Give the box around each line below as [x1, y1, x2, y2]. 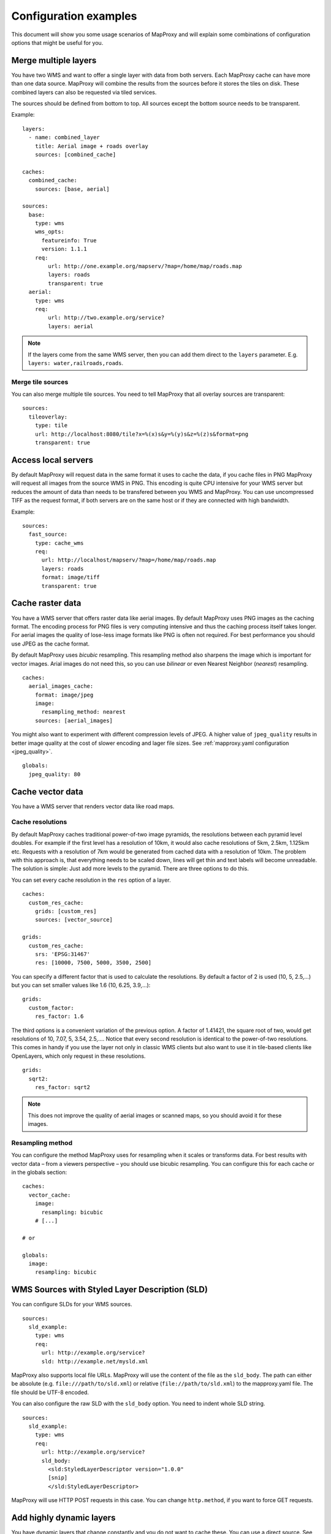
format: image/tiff [41, 574, 101, 581]
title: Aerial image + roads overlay [34, 142, 148, 150]
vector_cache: [28, 1191, 71, 1198]
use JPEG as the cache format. [11, 640, 90, 647]
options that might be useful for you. [11, 39, 104, 46]
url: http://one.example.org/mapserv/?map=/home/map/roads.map [48, 263, 242, 270]
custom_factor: [28, 1004, 74, 1011]
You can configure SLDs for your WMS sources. [11, 1301, 132, 1308]
